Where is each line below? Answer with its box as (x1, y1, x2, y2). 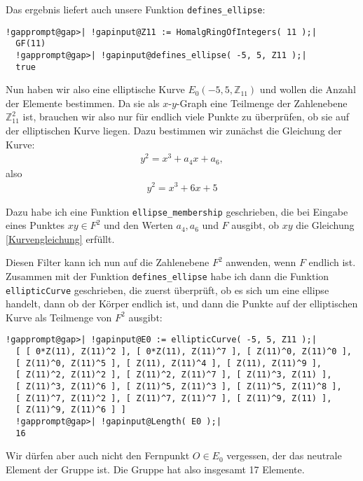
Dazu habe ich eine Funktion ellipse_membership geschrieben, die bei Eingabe (6, 204, 348, 218)
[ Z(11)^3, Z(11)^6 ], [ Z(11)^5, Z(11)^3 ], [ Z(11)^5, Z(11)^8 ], (15, 382, 342, 392)
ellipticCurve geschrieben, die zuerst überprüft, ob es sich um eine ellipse (6, 282, 329, 297)
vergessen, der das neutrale (226, 448, 342, 463)
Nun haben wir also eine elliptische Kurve (6, 82, 185, 97)
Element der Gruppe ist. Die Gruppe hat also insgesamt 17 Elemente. (6, 461, 305, 476)
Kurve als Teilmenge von (6, 309, 112, 324)
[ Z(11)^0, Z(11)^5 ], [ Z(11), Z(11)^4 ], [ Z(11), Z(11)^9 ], (15, 358, 322, 368)
